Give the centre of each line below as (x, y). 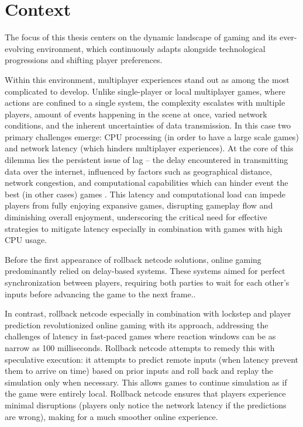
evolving (20, 48)
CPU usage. (26, 240)
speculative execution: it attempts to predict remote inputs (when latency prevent (151, 359)
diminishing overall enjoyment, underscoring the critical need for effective (136, 217)
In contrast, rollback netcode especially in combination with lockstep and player (148, 313)
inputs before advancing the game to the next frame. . (100, 294)
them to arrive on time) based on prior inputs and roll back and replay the (139, 371)
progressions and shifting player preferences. (84, 60)
